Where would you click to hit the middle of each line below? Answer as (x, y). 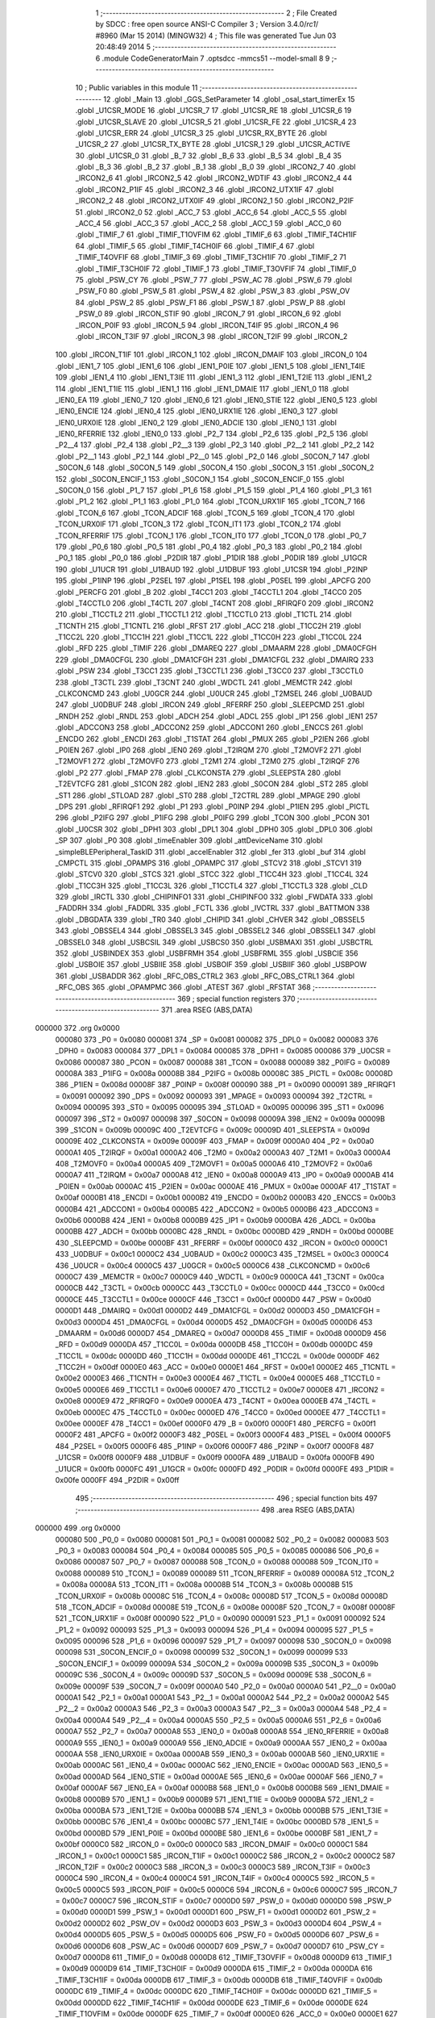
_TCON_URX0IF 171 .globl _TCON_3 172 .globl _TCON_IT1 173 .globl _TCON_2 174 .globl (198, 524)
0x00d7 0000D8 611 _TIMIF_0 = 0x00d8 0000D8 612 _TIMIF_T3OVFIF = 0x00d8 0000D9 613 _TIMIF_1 (224, 1957)
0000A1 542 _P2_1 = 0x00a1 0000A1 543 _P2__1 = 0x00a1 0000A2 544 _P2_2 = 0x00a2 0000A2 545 (222, 1698)
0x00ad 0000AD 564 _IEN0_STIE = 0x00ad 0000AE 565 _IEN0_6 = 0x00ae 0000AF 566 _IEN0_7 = (220, 1777)
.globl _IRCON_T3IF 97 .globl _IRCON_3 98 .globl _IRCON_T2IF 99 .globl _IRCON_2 (211, 336)
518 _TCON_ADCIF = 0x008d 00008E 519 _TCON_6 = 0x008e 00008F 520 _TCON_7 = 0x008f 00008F (226, 1607)
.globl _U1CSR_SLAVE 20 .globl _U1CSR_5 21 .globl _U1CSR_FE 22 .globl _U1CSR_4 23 (216, 122)
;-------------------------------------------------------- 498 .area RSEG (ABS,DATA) (215, 1509)
